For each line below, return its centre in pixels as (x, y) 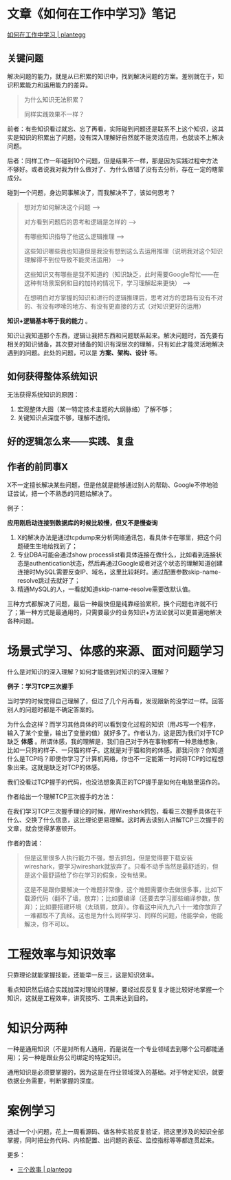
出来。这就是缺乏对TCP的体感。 (58, 767)
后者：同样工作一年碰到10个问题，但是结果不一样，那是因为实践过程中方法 (113, 161)
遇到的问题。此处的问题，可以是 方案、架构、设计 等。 (84, 353)
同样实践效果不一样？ (54, 114)
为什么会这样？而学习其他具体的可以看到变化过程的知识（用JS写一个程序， (113, 724)
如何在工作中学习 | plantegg (46, 34)
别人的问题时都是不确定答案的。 (52, 710)
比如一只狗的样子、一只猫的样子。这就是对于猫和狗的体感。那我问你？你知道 (115, 750)
